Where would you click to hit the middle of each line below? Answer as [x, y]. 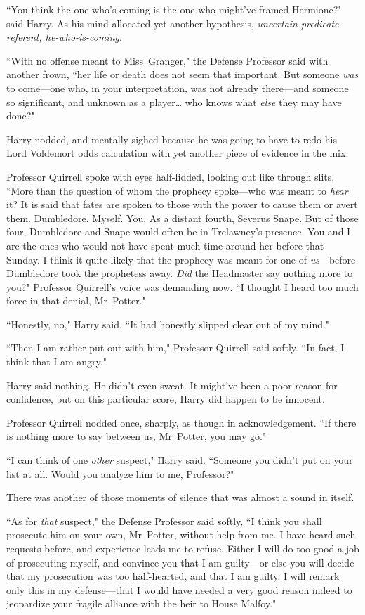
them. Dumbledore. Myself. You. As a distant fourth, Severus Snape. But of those [182, 218]
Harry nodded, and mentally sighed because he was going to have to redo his [172, 139]
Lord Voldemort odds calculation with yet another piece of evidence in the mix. [178, 153]
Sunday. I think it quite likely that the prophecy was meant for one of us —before [181, 259]
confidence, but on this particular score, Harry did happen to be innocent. [166, 399]
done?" [21, 116]
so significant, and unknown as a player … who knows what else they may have [174, 102]
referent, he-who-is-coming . [64, 37]
